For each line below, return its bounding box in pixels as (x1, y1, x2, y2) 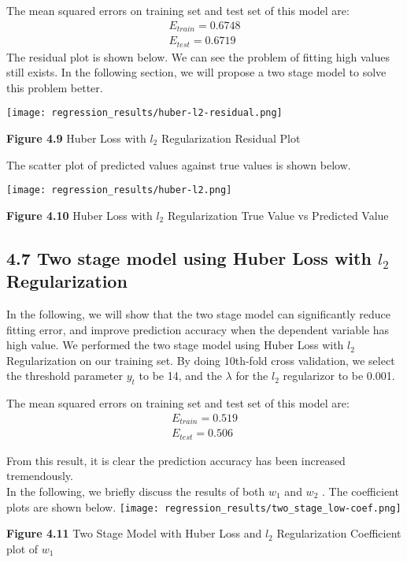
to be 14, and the (139, 367, 222, 384)
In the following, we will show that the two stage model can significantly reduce (6, 306, 390, 322)
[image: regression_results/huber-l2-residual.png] (6, 107, 283, 119)
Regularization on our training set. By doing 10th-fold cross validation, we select (6, 352, 395, 368)
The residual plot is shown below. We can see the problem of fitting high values (6, 48, 390, 65)
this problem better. (6, 79, 103, 95)
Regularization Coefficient (276, 525, 401, 542)
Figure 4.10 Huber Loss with (6, 207, 153, 223)
